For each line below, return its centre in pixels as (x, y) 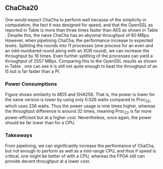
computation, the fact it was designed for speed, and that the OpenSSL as (79, 25)
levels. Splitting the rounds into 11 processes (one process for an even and (79, 45)
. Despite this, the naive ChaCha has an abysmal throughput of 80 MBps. (78, 35)
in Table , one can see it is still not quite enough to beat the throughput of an (81, 66)
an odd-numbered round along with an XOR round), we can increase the (77, 51)
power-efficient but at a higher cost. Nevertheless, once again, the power (78, 117)
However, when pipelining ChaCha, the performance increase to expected (79, 40)
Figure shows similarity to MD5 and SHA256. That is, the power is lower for (80, 95)
